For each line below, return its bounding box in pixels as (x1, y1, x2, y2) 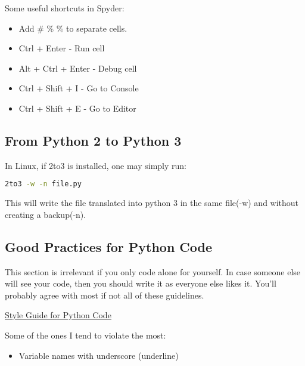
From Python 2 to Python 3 (5, 131, 182, 149)
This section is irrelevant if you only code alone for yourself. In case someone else (5, 265, 301, 278)
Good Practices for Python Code (5, 237, 213, 256)
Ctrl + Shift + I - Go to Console (18, 82, 139, 94)
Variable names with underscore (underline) (18, 349, 179, 361)
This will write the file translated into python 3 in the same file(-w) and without (5, 196, 299, 209)
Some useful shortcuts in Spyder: (5, 2, 125, 14)
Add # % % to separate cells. (18, 21, 127, 34)
